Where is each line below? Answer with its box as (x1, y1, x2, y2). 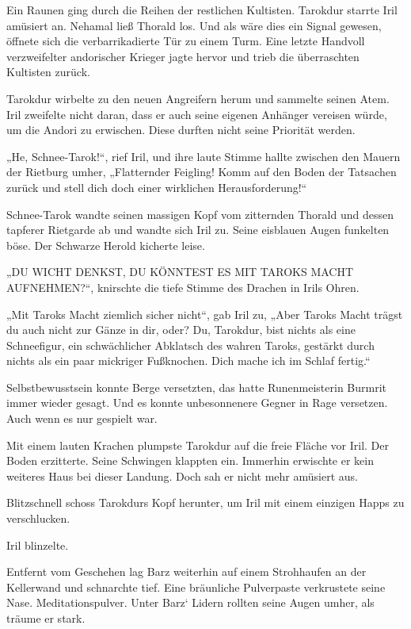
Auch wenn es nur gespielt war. (6, 410, 158, 427)
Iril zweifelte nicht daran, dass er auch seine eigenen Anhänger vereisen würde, (6, 105, 387, 122)
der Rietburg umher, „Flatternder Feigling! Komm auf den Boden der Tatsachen (6, 163, 397, 180)
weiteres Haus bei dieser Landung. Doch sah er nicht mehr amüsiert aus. (6, 467, 358, 484)
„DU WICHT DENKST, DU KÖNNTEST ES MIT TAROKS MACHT (6, 263, 354, 280)
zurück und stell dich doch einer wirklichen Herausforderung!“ (6, 178, 307, 195)
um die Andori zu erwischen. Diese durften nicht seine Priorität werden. (6, 121, 356, 138)
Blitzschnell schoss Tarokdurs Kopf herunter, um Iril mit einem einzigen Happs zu (6, 494, 405, 511)
